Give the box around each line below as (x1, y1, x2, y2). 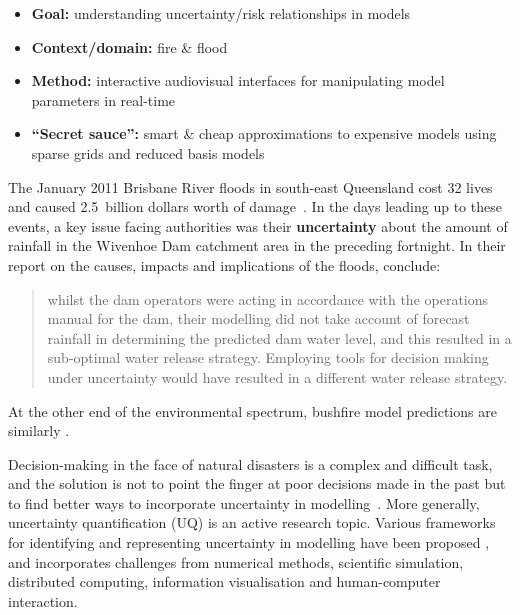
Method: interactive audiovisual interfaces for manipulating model (31, 70, 445, 91)
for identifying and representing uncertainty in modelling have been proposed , (8, 532, 490, 553)
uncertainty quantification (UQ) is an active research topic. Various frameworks (8, 512, 496, 533)
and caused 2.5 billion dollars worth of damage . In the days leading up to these (8, 196, 502, 217)
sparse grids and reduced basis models (31, 142, 265, 163)
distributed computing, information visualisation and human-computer (8, 571, 441, 592)
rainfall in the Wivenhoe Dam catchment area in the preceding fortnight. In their (8, 235, 506, 256)
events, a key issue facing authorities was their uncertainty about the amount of (8, 215, 508, 236)
